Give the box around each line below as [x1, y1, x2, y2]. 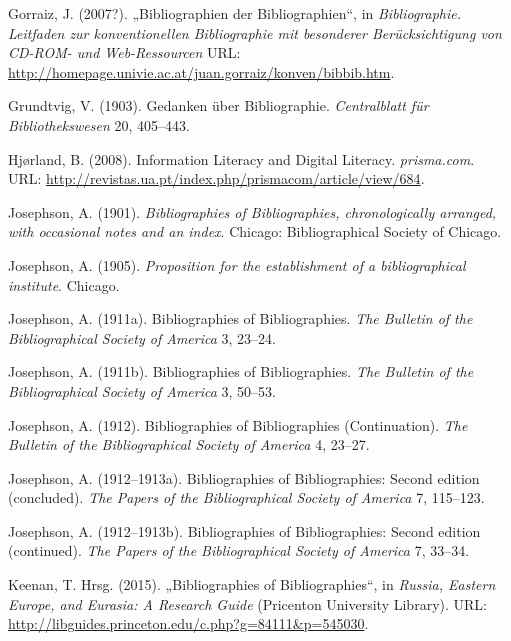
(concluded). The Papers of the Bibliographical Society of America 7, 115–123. [8, 487, 485, 508]
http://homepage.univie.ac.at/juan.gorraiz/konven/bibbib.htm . [8, 61, 395, 82]
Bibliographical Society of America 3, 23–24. [8, 327, 276, 348]
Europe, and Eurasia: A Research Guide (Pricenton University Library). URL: [8, 593, 487, 614]
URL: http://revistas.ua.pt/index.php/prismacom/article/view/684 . [8, 168, 425, 189]
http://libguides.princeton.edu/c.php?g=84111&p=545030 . [8, 613, 369, 634]
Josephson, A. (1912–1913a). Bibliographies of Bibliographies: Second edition [8, 467, 480, 488]
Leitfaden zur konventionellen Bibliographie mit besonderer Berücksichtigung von [8, 22, 502, 43]
